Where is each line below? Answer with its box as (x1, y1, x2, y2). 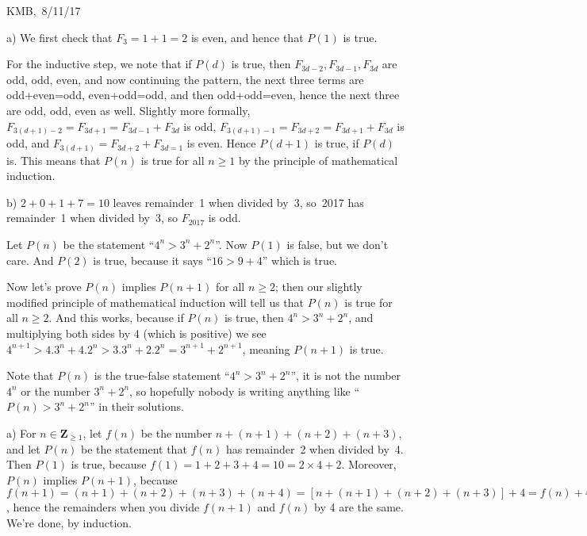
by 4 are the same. (314, 499, 404, 515)
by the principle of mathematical (238, 151, 398, 168)
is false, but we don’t (286, 235, 389, 252)
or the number (21, 382, 90, 399)
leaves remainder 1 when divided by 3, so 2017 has (113, 193, 364, 210)
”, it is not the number (290, 367, 401, 384)
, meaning (242, 340, 290, 357)
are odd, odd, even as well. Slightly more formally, (6, 101, 251, 118)
